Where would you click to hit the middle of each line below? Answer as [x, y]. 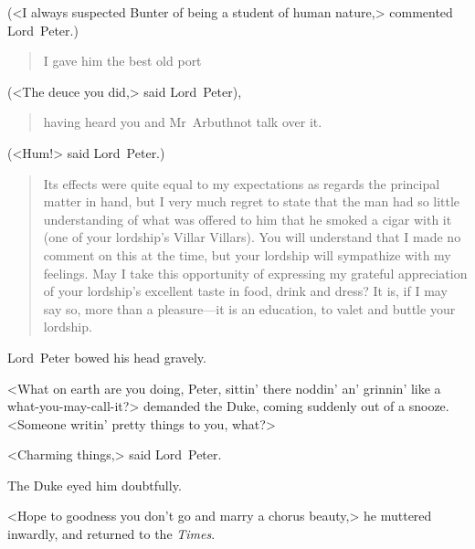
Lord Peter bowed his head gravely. [107, 357]
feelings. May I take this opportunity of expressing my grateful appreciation [255, 273]
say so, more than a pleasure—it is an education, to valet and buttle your [249, 308]
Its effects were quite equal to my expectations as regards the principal [242, 183]
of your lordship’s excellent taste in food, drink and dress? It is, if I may [245, 291]
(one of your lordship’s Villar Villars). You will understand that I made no [252, 237]
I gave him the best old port [122, 61]
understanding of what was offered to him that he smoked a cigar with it [248, 219]
